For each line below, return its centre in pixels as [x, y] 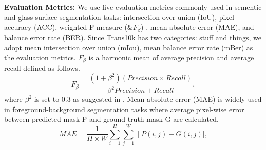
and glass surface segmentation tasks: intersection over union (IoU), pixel [119, 17]
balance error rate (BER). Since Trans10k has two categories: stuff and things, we [133, 37]
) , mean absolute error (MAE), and [197, 27]
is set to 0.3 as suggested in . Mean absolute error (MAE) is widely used [148, 99]
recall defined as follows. [42, 68]
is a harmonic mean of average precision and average [171, 57]
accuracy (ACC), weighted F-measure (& [69, 27]
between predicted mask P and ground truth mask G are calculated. [111, 119]
